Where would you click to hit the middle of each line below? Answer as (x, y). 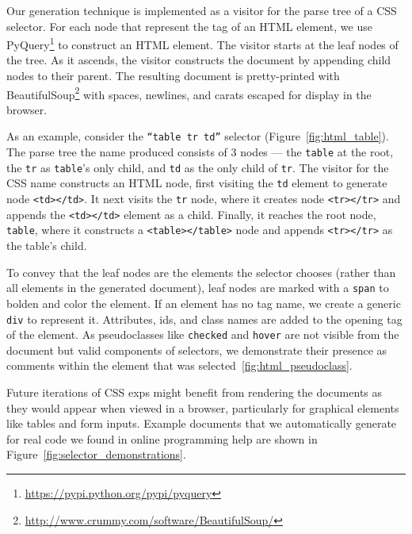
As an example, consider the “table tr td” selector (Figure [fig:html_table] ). (198, 136)
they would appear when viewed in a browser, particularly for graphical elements (203, 407)
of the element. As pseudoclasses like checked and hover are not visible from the (203, 334)
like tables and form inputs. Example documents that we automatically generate (202, 423)
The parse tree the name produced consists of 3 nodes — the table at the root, (200, 152)
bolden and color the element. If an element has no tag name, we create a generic (204, 303)
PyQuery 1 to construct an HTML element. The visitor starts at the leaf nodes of (202, 43)
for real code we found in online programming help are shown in (162, 438)
